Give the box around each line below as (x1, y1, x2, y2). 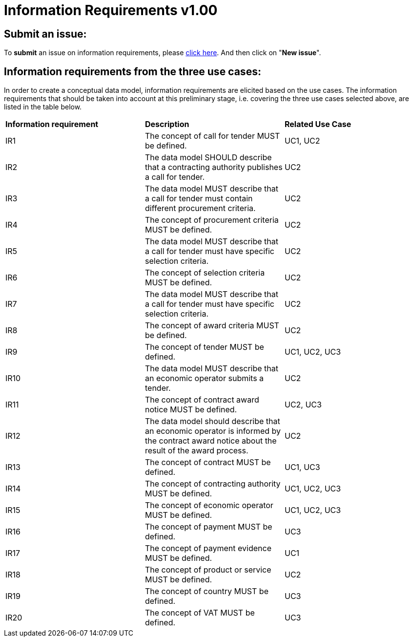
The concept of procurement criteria (145, 215, 279, 225)
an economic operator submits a (145, 373, 264, 384)
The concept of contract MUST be (145, 457, 271, 468)
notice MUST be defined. (145, 405, 237, 415)
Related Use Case (284, 119, 351, 129)
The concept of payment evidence (145, 543, 271, 554)
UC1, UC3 (284, 462, 320, 472)
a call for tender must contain (145, 193, 253, 204)
